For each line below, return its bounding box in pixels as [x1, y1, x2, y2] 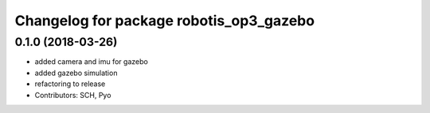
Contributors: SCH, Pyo [34, 90, 111, 100]
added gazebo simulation [34, 68, 118, 77]
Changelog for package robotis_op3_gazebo [14, 12, 315, 29]
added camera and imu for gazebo [34, 57, 149, 66]
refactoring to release [34, 79, 106, 89]
